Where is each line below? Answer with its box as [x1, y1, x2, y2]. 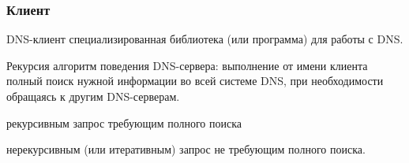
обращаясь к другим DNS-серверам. [6, 88, 180, 104]
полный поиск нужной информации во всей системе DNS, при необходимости [6, 72, 384, 89]
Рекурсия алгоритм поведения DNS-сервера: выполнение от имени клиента [6, 57, 368, 73]
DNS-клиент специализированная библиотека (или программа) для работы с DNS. [6, 31, 403, 47]
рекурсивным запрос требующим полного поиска [6, 114, 242, 131]
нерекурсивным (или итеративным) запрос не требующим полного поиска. [6, 141, 366, 157]
